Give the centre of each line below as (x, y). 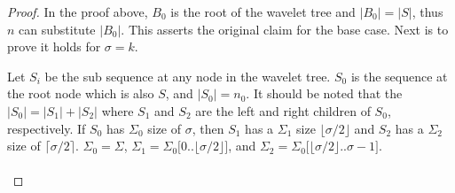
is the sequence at (399, 76)
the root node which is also (81, 93)
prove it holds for (54, 46)
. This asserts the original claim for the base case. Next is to (285, 29)
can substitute (57, 29)
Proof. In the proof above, (78, 12)
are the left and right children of (283, 110)
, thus (428, 12)
